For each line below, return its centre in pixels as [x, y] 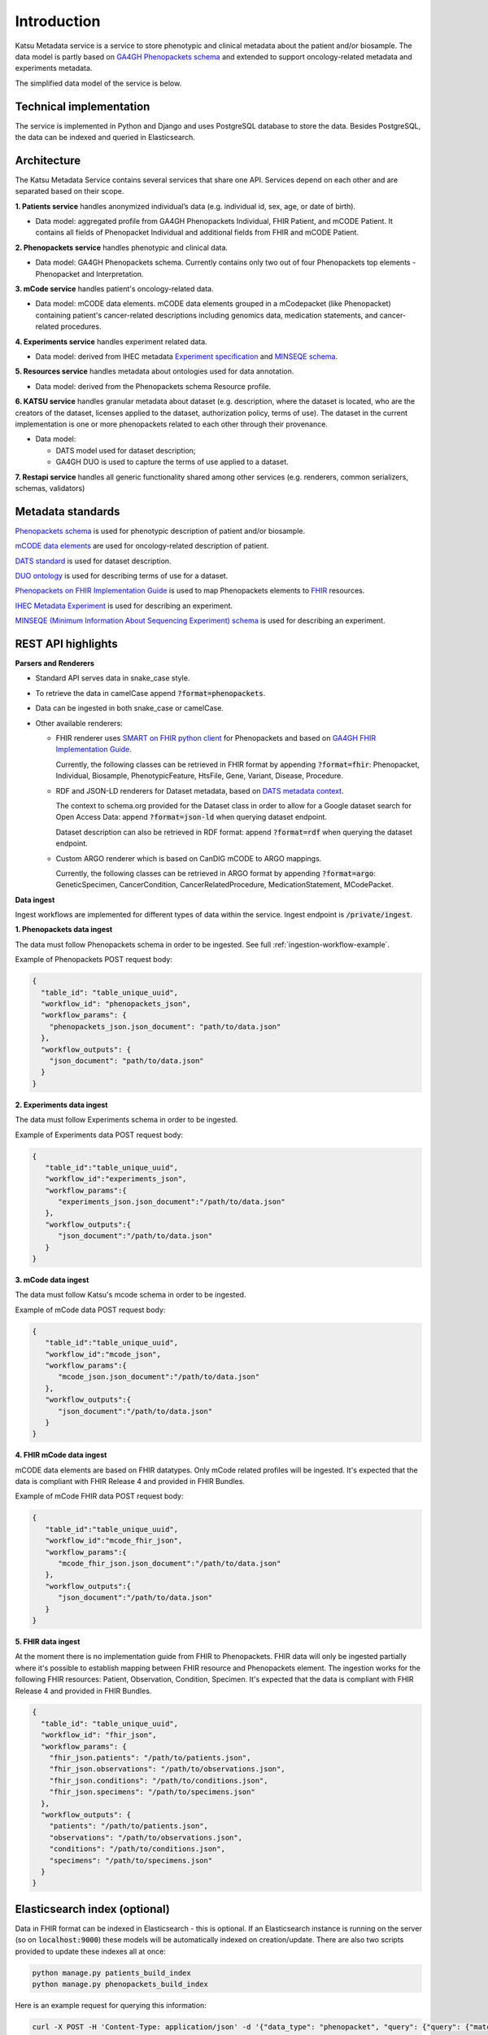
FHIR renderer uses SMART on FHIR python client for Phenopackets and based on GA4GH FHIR [216, 738]
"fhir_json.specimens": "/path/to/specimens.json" [152, 1792]
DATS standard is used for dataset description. [93, 561]
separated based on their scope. [70, 191]
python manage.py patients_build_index [111, 1973]
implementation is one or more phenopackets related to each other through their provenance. [172, 424]
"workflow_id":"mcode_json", [103, 1354]
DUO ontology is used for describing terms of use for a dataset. [122, 575]
